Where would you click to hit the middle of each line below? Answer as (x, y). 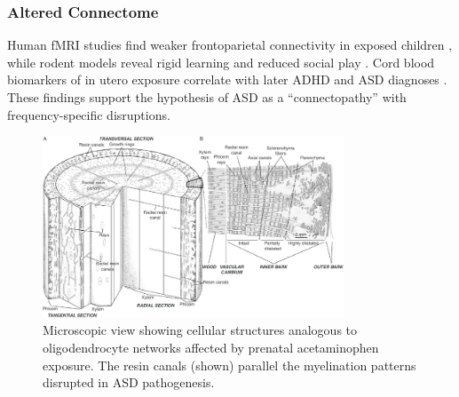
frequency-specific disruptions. (89, 114)
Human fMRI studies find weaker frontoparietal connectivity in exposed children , (230, 45)
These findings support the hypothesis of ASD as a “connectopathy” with (207, 97)
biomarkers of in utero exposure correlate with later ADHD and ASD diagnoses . (227, 79)
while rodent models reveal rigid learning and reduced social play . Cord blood (221, 62)
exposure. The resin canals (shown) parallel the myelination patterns (229, 365)
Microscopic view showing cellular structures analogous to (200, 330)
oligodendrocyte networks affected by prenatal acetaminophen (211, 348)
